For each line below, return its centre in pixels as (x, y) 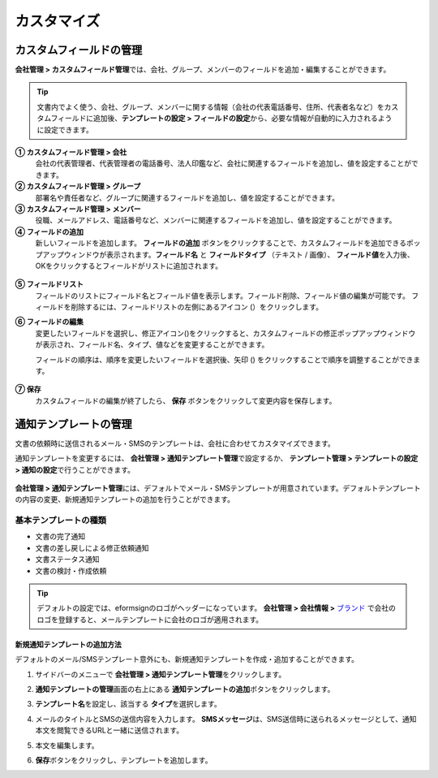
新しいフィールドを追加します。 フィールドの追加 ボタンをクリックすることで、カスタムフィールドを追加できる (221, 243)
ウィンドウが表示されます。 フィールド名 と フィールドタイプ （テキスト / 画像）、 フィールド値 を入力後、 (239, 254)
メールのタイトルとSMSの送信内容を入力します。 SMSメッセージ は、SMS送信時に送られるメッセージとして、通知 (226, 719)
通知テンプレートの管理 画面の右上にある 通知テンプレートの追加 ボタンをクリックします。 (185, 689)
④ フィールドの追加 (49, 231)
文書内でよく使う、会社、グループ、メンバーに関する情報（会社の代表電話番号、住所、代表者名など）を (210, 106)
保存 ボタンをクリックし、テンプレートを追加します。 (124, 760)
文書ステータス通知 (67, 560)
